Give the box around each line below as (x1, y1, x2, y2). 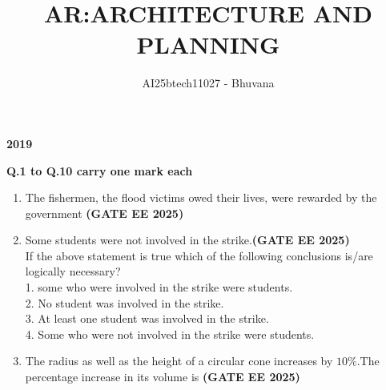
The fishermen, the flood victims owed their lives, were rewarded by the (25, 189, 377, 206)
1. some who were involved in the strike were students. (25, 279, 293, 296)
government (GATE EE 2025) (25, 204, 184, 221)
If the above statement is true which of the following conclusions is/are (25, 247, 373, 263)
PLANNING (136, 28, 280, 61)
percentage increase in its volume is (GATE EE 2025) (25, 368, 300, 385)
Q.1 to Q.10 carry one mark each (6, 162, 193, 179)
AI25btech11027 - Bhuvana (142, 74, 275, 91)
